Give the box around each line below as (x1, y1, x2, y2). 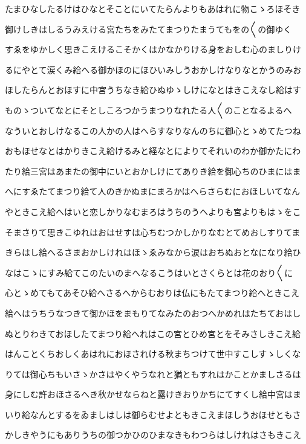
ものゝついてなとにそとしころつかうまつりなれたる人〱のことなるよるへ (5, 103, 292, 116)
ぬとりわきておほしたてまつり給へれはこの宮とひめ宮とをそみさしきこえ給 (5, 327, 301, 339)
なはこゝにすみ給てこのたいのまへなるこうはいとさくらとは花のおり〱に (5, 266, 293, 278)
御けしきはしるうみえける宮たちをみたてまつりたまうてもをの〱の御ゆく (5, 22, 292, 35)
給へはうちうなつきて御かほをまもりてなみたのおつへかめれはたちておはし (5, 306, 301, 319)
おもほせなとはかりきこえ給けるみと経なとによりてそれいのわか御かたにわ (5, 144, 301, 157)
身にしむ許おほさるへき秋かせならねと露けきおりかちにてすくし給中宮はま (5, 388, 301, 401)
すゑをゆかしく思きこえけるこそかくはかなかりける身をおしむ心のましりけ (5, 43, 301, 56)
